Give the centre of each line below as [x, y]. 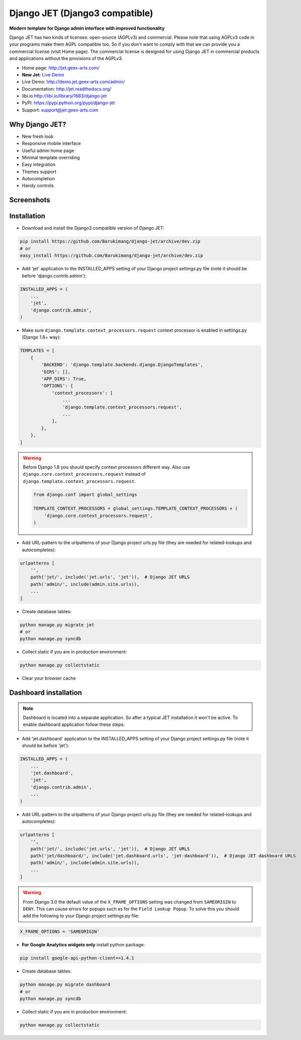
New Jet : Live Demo [43, 75]
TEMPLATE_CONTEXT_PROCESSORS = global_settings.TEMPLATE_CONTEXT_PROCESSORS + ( [136, 509]
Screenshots [30, 200]
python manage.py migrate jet [57, 625]
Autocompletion [39, 179]
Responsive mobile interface [51, 143]
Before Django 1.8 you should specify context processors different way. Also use [106, 467]
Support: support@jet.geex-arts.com [60, 110]
